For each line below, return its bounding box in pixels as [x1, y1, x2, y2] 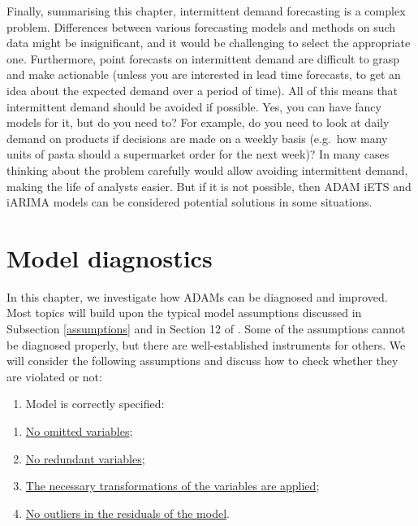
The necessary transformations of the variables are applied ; [25, 477, 320, 494]
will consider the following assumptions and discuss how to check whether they [6, 352, 399, 369]
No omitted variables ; [25, 423, 133, 439]
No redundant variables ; [25, 450, 145, 467]
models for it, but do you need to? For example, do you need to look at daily [6, 114, 390, 131]
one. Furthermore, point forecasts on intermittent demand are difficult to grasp [6, 50, 400, 67]
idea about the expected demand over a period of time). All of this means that [6, 81, 399, 98]
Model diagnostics [6, 241, 213, 274]
